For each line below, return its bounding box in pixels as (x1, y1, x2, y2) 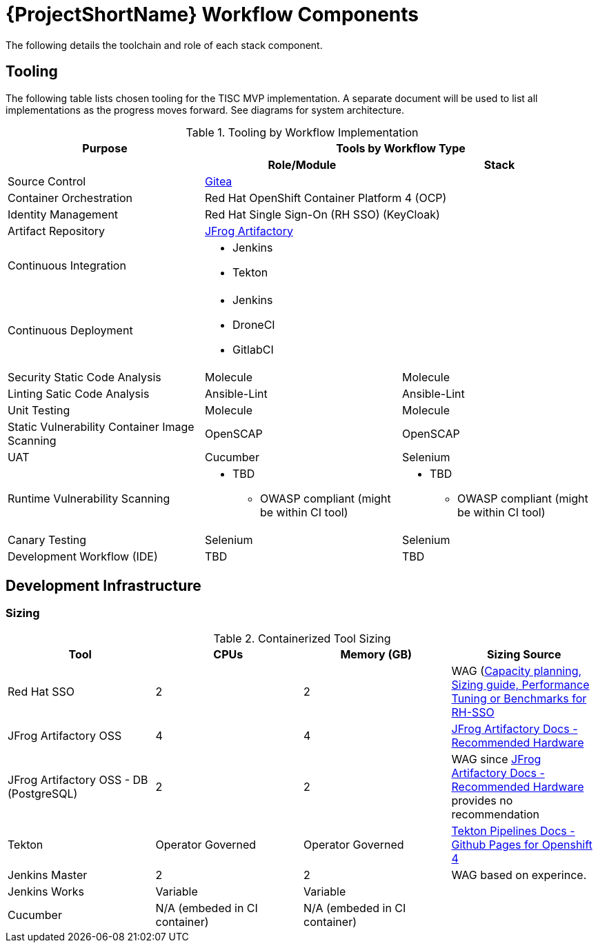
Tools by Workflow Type (336, 141, 466, 155)
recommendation (451, 807, 540, 821)
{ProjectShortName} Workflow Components (6, 3, 419, 26)
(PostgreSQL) (8, 786, 78, 800)
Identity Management (8, 207, 119, 221)
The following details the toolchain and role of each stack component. (6, 39, 323, 51)
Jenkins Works (8, 884, 85, 898)
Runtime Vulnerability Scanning (8, 491, 170, 505)
